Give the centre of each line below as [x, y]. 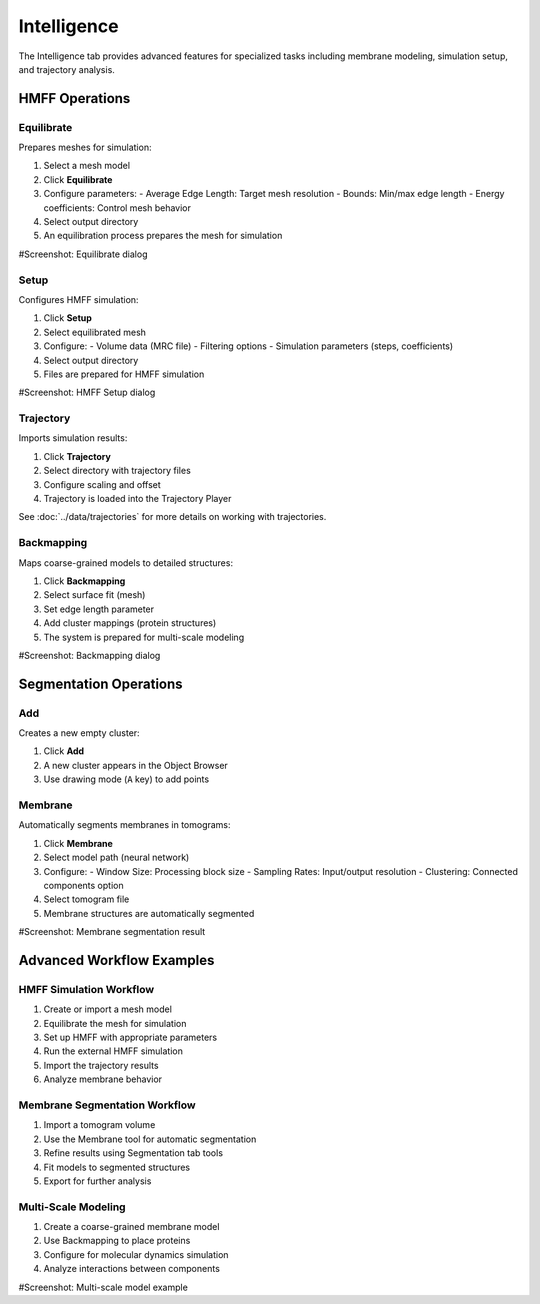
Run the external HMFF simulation [113, 1051]
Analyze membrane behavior [103, 1079]
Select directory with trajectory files [117, 471]
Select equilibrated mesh [95, 332]
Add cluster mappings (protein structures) [130, 623]
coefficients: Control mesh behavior [117, 207]
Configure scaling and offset [102, 484]
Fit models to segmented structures [116, 1167]
